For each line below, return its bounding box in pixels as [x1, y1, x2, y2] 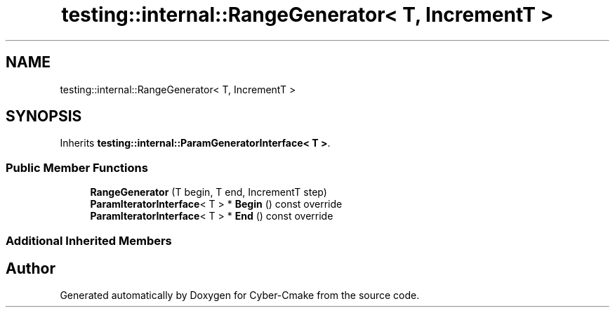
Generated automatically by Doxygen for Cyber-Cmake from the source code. [60, 289, 420, 302]
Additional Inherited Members [6, 233, 172, 248]
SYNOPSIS [6, 107, 82, 126]
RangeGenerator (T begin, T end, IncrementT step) [90, 186, 327, 199]
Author [6, 259, 55, 277]
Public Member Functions [6, 160, 148, 175]
